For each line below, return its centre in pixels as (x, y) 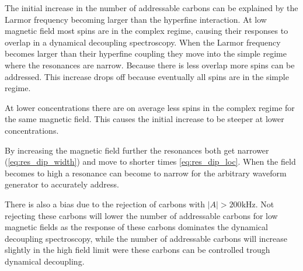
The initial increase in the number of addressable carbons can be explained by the (151, 8)
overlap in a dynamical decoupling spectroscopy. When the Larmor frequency (143, 42)
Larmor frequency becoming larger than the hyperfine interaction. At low (136, 19)
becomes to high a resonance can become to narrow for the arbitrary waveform (146, 173)
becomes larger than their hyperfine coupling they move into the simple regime (146, 53)
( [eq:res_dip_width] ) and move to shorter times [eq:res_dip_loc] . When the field (150, 161)
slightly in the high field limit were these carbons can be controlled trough (137, 250)
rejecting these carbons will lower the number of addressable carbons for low (141, 215)
